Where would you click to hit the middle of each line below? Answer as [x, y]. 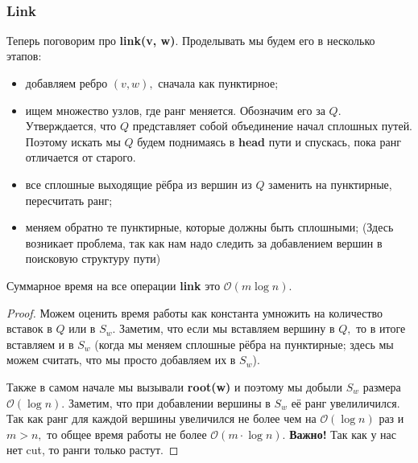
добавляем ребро [66, 83]
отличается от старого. [81, 157]
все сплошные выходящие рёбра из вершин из [139, 184]
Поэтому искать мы [73, 141]
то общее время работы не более [127, 434]
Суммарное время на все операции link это [114, 285]
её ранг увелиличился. [346, 402]
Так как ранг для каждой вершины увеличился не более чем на [161, 418]
